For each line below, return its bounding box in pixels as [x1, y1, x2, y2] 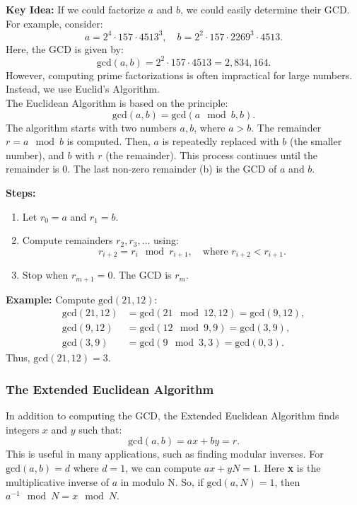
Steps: [6, 185, 36, 199]
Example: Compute [6, 291, 95, 306]
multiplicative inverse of [6, 474, 109, 489]
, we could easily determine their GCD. [180, 2, 350, 16]
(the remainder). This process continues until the [105, 147, 317, 162]
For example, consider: [6, 16, 103, 30]
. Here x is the [258, 460, 321, 475]
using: [153, 233, 179, 248]
